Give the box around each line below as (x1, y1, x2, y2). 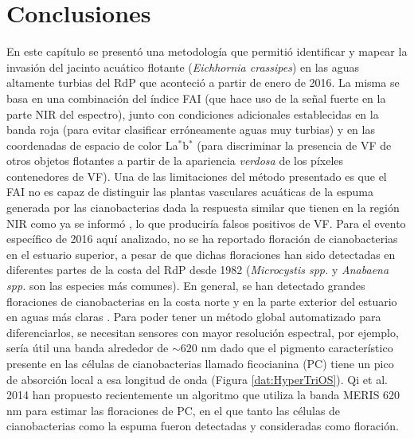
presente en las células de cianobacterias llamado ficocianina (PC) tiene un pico (6, 355, 394, 371)
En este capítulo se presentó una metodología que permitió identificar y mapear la (6, 43, 408, 60)
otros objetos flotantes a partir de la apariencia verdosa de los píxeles (6, 152, 344, 169)
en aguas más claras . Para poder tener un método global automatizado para (6, 308, 381, 325)
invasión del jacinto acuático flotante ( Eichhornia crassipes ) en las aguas (6, 58, 360, 75)
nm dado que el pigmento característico (201, 339, 393, 356)
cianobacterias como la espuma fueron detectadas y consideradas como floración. (6, 417, 399, 434)
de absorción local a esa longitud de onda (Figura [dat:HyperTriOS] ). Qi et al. (6, 370, 388, 387)
